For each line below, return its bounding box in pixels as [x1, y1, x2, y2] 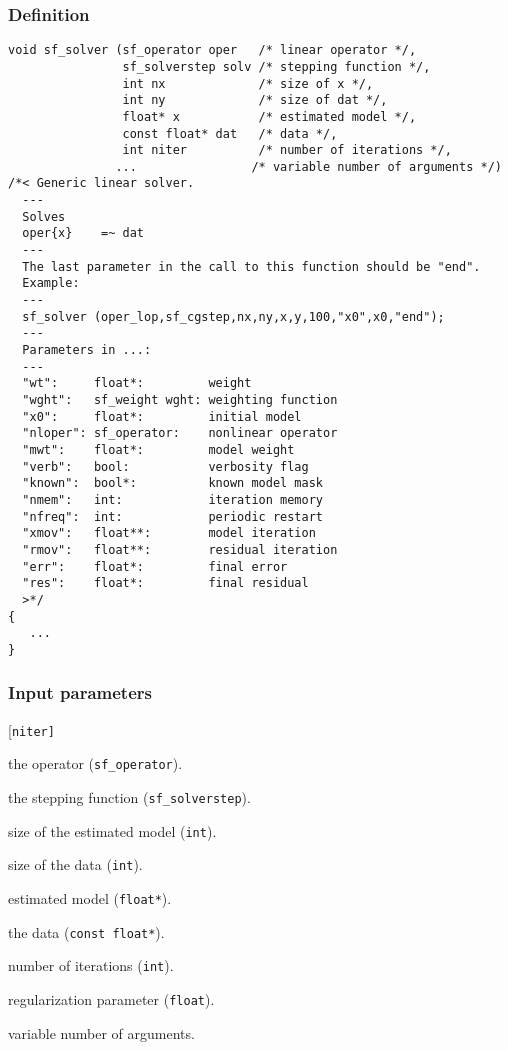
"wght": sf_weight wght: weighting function [22, 393, 338, 407]
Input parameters [8, 680, 152, 705]
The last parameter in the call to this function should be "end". [22, 259, 481, 274]
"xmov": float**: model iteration [22, 526, 316, 541]
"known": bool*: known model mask [22, 476, 323, 491]
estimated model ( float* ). [8, 888, 172, 908]
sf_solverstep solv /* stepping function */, [122, 59, 431, 74]
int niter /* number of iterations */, [122, 143, 452, 158]
